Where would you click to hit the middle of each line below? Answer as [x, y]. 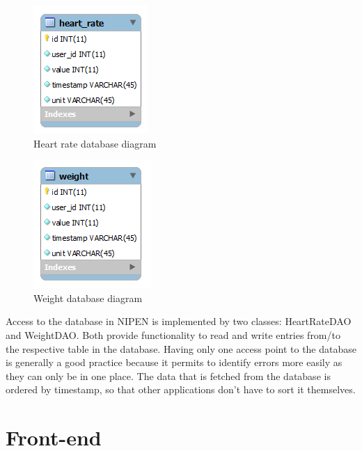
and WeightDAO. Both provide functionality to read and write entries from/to [173, 334]
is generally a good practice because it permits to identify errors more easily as [174, 362]
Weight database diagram [88, 298]
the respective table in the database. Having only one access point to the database [181, 348]
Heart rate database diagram [95, 143]
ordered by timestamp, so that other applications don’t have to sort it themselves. [181, 389]
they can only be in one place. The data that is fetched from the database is [168, 375]
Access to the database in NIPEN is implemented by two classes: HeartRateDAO [179, 321]
